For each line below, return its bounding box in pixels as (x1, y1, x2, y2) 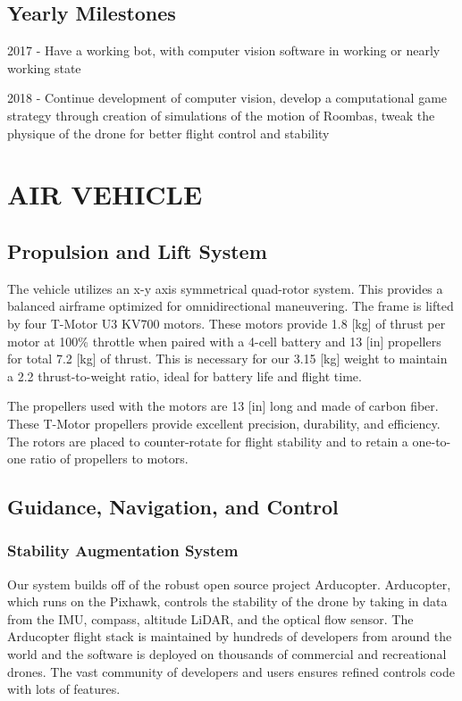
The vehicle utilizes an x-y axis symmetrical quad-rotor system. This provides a (7, 279, 443, 297)
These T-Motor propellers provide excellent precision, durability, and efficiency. (7, 413, 441, 432)
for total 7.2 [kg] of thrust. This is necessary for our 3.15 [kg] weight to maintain (7, 349, 448, 368)
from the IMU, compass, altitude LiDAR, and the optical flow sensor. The (7, 609, 414, 628)
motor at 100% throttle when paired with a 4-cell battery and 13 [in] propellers (7, 331, 441, 350)
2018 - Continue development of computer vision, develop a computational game (7, 88, 448, 107)
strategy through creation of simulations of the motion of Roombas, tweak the (7, 105, 435, 124)
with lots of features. (7, 680, 121, 698)
